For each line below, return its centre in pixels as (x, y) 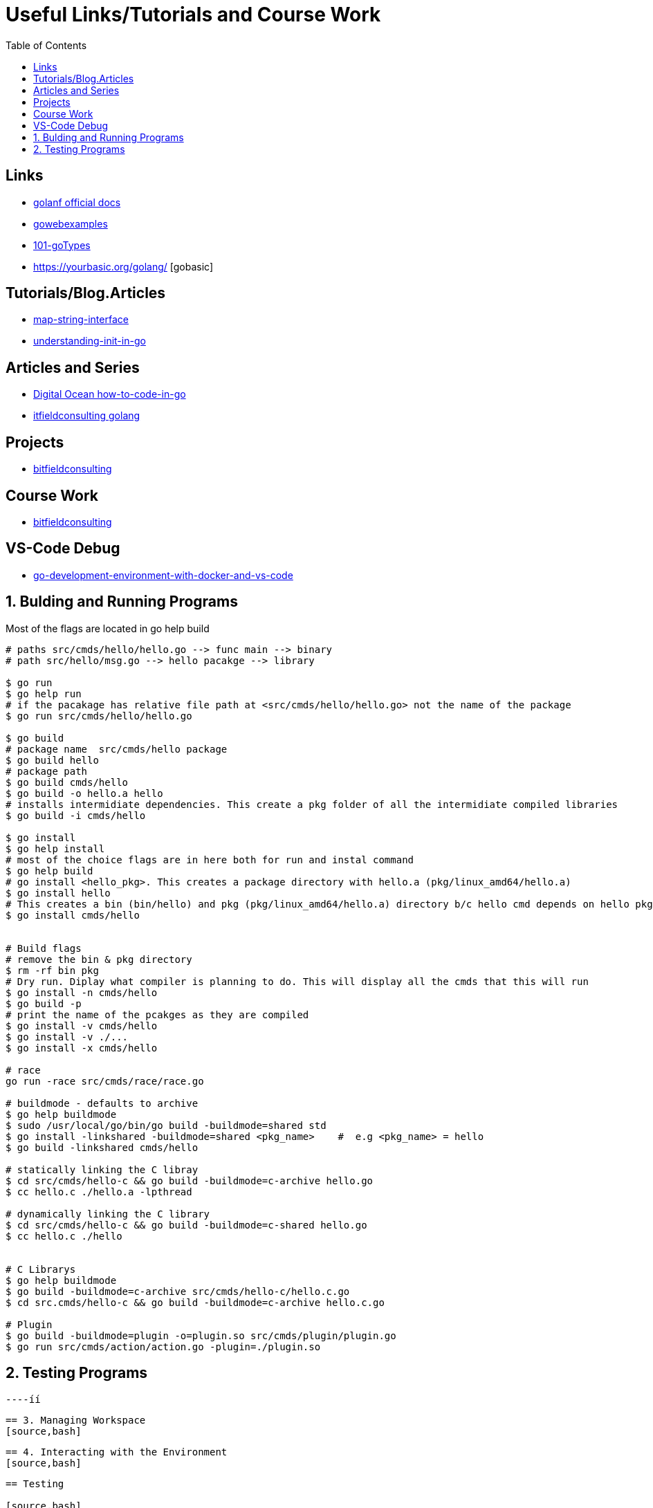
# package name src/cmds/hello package (117, 749)
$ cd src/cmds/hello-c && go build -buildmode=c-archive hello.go (190, 1180)
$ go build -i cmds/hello (76, 815)
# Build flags (44, 948)
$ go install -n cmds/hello (82, 992)
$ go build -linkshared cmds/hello (102, 1147)
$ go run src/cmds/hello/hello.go (99, 716)
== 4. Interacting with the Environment (117, 1452)
